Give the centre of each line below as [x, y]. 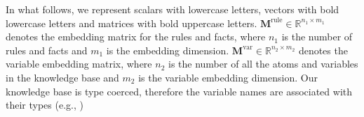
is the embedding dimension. [168, 50]
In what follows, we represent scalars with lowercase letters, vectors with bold [173, 9]
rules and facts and [47, 50]
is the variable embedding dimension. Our [228, 77]
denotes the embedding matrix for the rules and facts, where [136, 37]
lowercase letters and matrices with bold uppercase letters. [132, 23]
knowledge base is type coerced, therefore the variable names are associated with [179, 91]
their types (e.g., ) [45, 105]
